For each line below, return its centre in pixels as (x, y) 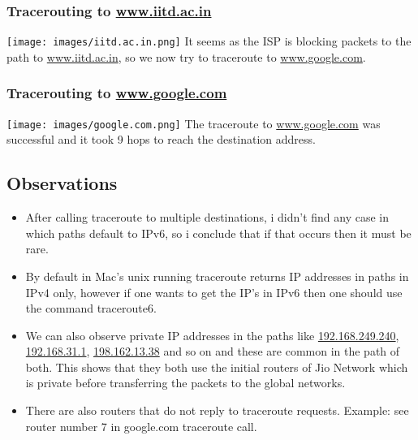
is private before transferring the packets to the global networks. (185, 383)
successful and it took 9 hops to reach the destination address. (161, 139)
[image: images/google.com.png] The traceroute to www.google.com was (194, 123)
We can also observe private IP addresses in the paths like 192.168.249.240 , (212, 335)
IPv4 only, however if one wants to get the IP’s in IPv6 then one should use (214, 292)
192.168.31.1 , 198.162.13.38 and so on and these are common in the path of (213, 351)
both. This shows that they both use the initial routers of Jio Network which (217, 367)
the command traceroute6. (91, 308)
